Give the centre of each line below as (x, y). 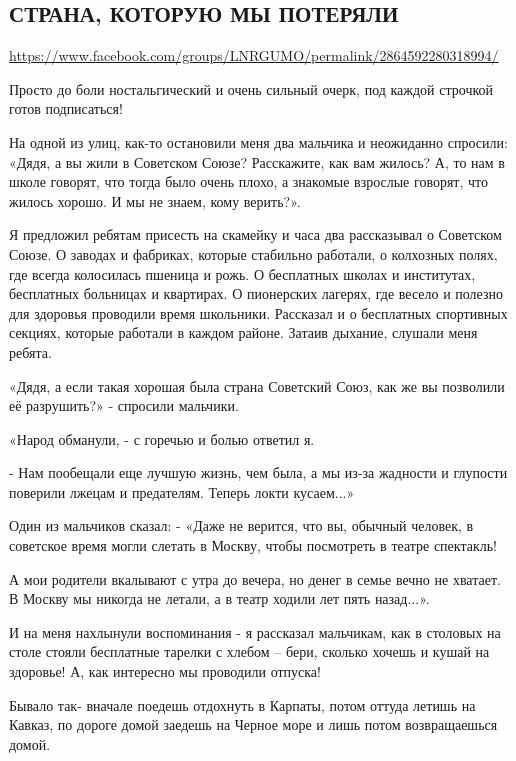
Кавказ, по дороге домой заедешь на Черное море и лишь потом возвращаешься (253, 724)
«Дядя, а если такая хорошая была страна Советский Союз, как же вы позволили (257, 385)
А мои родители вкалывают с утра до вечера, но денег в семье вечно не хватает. (255, 578)
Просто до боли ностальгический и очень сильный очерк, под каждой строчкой (251, 88)
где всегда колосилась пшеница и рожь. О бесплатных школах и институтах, (242, 273)
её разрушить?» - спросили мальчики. (124, 405)
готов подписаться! (66, 108)
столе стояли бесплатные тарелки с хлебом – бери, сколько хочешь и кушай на (249, 651)
